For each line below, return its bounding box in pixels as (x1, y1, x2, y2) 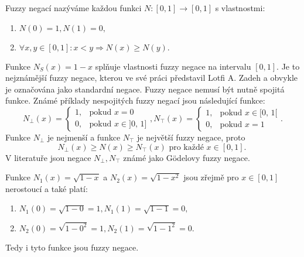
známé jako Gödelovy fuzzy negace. (123, 151, 250, 163)
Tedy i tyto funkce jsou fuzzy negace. (5, 241, 139, 253)
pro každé (169, 143, 204, 152)
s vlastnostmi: (215, 2, 265, 13)
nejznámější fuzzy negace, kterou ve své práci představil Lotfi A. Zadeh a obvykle (5, 71, 298, 84)
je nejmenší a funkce (47, 131, 121, 143)
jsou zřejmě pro (183, 171, 239, 183)
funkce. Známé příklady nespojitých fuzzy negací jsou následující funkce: (5, 94, 265, 107)
